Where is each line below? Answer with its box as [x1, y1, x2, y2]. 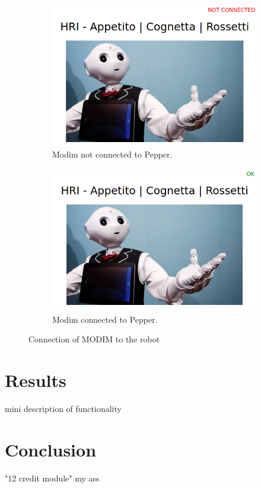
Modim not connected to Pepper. [52, 148, 173, 160]
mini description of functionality [5, 402, 122, 414]
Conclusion [5, 437, 97, 461]
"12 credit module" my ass [5, 471, 100, 484]
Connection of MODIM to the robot [28, 333, 160, 345]
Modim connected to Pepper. [52, 313, 158, 325]
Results [5, 367, 66, 392]
